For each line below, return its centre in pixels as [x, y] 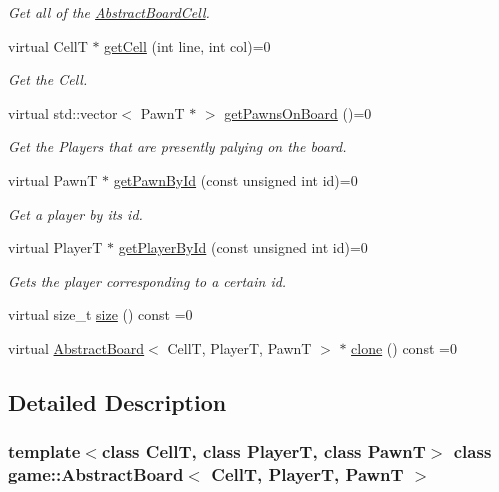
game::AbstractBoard [96, 474]
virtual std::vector [63, 112]
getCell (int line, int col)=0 [187, 45]
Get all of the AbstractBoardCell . [109, 12]
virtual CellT [48, 45]
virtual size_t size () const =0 [100, 314]
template [44, 451]
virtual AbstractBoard [76, 347]
